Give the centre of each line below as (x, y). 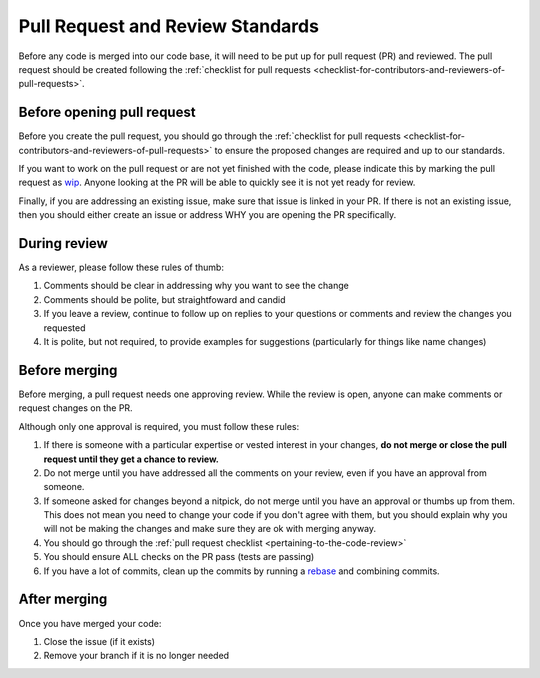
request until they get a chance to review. (131, 459)
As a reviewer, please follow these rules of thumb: (121, 267)
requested (64, 327)
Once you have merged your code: (90, 623)
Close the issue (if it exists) (99, 641)
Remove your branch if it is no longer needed (136, 656)
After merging (63, 599)
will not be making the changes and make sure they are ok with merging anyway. (210, 529)
